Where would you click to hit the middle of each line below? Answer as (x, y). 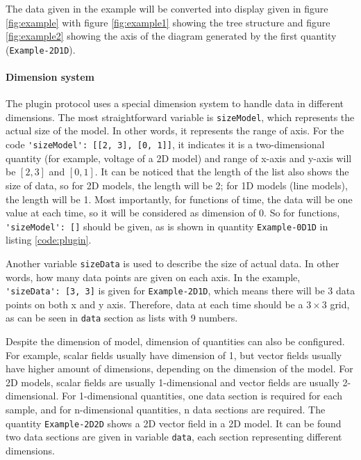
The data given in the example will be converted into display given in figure (167, 8)
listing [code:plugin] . (49, 240)
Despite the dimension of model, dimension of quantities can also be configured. (175, 341)
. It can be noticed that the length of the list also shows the (222, 172)
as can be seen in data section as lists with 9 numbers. (122, 318)
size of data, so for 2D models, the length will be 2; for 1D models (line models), (177, 185)
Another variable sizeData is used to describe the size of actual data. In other (173, 263)
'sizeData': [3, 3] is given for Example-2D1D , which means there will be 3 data (180, 291)
